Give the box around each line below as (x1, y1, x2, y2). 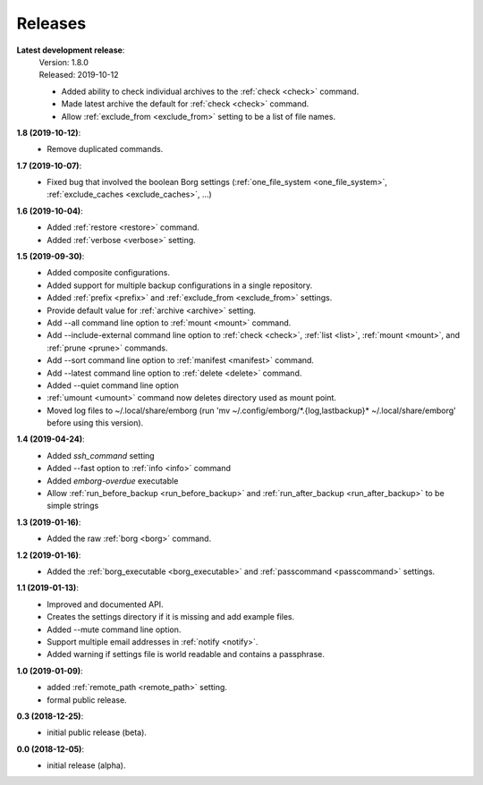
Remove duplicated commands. (47, 144, 164, 155)
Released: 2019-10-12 (38, 70, 119, 80)
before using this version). (47, 418, 144, 428)
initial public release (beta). (47, 727, 148, 738)
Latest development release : (16, 45, 125, 55)
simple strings (47, 501, 99, 511)
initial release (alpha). (47, 760, 126, 771)
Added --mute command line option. (47, 624, 182, 635)
